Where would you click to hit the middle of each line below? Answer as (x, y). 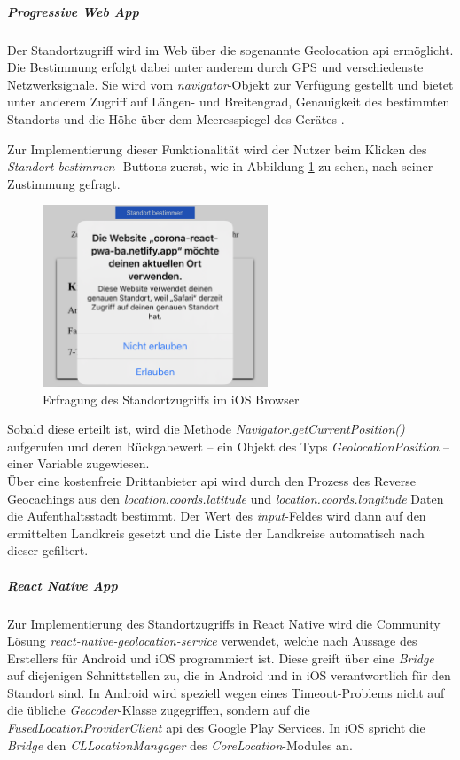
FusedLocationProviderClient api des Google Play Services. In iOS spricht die (216, 728)
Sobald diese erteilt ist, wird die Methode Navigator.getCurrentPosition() (206, 429)
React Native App (62, 585)
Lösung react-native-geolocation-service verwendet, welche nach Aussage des (212, 641)
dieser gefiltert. (48, 550)
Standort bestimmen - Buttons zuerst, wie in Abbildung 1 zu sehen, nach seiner (220, 166)
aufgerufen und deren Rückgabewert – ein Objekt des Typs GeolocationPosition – (228, 446)
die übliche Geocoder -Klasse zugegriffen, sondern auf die (159, 710)
